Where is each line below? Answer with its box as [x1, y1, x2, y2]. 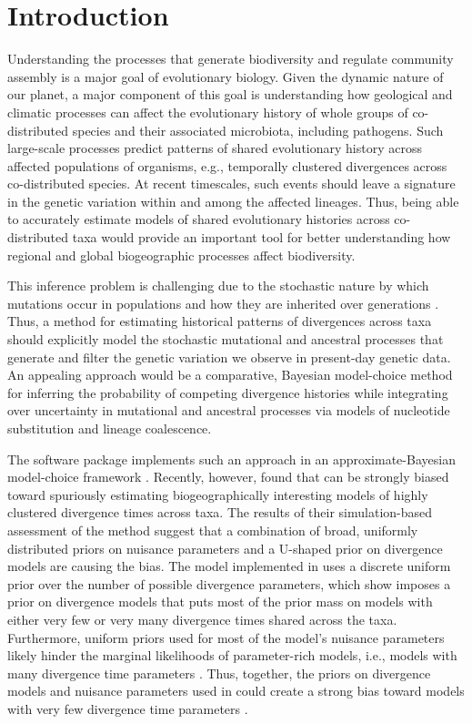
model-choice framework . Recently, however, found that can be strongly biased [7, 467, 449, 486]
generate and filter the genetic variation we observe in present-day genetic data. [7, 347, 451, 366]
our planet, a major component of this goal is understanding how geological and [7, 85, 453, 104]
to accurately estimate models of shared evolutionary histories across [7, 209, 390, 229]
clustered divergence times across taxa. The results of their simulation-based [7, 503, 433, 522]
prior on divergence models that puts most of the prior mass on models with [7, 592, 433, 611]
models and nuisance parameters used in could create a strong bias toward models [7, 681, 465, 700]
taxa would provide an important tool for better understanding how [72, 228, 451, 247]
